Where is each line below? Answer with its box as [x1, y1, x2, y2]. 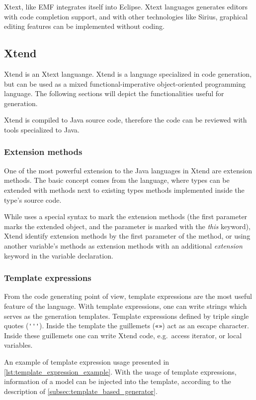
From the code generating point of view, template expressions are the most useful [4, 291, 252, 301]
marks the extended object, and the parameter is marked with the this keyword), [4, 221, 251, 231]
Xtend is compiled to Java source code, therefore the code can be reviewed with [4, 115, 247, 125]
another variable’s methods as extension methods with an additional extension [4, 240, 243, 251]
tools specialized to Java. [4, 124, 80, 134]
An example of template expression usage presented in [4, 356, 170, 367]
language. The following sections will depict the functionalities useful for [4, 88, 224, 99]
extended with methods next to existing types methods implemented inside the [4, 184, 245, 195]
